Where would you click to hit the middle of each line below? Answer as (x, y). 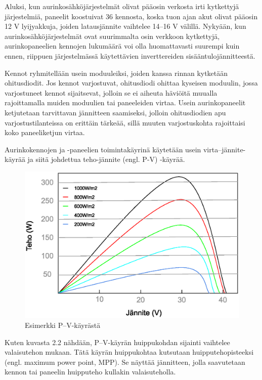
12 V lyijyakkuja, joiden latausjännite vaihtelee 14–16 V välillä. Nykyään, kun (125, 26)
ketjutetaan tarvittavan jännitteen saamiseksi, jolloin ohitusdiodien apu (115, 112)
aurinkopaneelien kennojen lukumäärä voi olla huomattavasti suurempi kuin (122, 46)
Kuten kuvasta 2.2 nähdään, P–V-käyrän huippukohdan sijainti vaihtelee (117, 342)
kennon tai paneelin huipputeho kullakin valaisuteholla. (90, 372)
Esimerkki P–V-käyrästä (63, 325)
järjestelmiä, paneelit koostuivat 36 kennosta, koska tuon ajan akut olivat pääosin (131, 16)
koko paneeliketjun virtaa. (45, 132)
